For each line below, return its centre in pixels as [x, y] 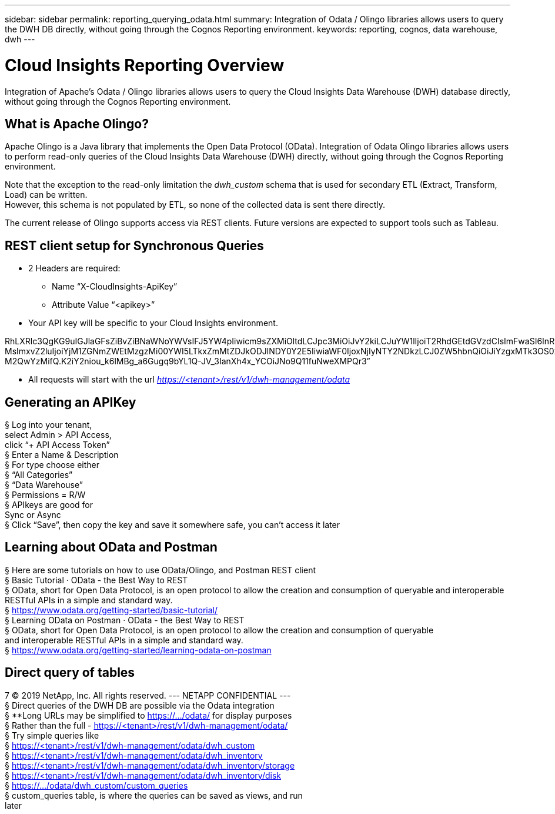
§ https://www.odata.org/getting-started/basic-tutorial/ [111, 610]
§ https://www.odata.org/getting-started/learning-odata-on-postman [138, 650]
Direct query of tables [70, 673]
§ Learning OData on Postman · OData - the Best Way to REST [125, 620]
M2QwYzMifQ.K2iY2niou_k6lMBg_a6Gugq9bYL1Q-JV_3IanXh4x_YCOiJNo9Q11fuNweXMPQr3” [188, 361]
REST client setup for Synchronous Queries [134, 245]
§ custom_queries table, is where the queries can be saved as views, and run [154, 795]
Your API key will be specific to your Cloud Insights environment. [153, 323]
